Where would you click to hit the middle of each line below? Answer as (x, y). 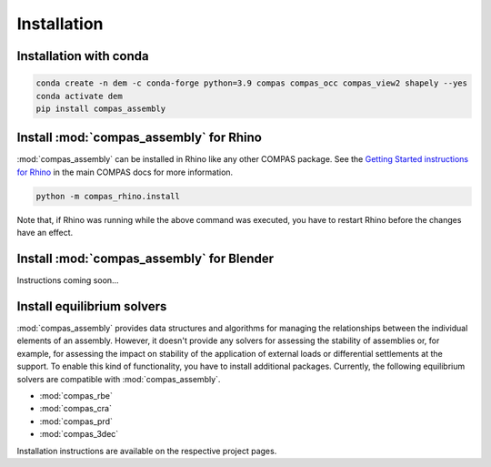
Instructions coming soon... (68, 280)
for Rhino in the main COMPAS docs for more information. (125, 172)
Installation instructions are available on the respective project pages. (147, 451)
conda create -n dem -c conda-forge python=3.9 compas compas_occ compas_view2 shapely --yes (252, 83)
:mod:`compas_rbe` (76, 395)
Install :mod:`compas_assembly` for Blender (145, 259)
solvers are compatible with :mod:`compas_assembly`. (119, 379)
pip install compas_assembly (101, 108)
